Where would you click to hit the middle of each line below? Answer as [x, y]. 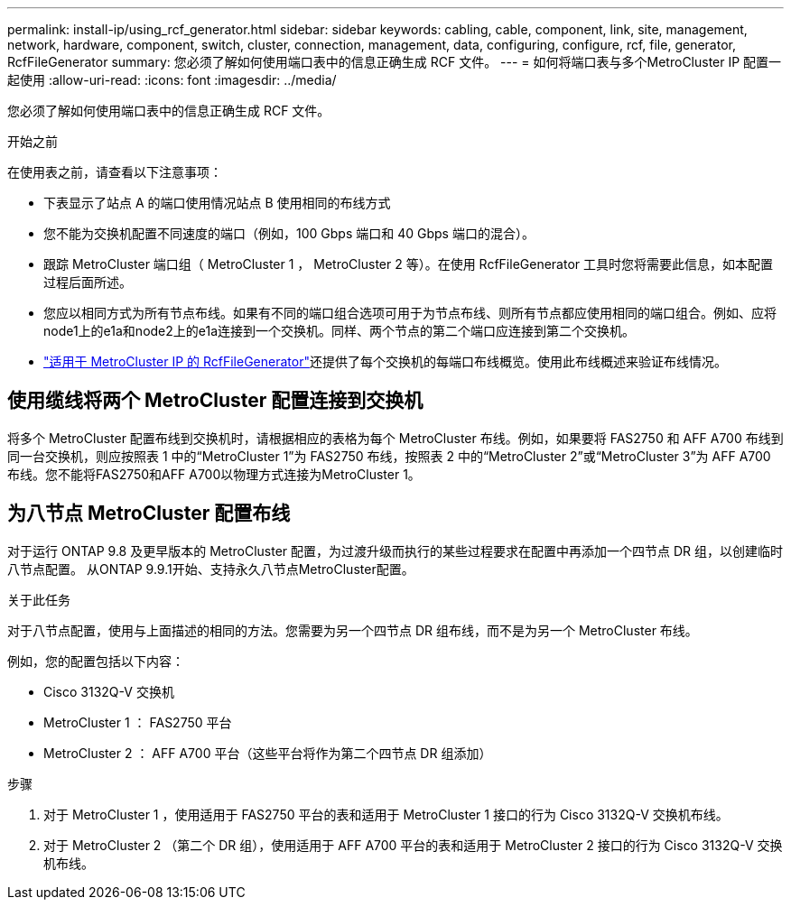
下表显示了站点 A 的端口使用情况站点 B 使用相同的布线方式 [217, 203]
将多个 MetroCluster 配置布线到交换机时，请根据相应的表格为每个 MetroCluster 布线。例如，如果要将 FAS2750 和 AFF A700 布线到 [395, 438]
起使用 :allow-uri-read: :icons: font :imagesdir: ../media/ [172, 80]
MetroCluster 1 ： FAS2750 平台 [138, 722]
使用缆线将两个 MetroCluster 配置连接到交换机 [215, 401]
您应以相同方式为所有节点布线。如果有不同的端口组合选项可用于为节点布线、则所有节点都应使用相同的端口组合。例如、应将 [410, 313]
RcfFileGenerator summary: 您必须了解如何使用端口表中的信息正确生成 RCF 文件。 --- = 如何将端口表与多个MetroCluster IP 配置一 [395, 62]
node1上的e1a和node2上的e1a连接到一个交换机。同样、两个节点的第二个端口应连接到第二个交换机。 [340, 331]
